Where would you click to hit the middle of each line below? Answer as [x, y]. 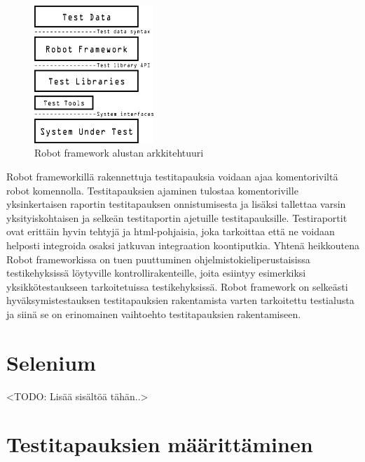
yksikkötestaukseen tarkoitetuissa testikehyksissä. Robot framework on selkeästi [177, 286]
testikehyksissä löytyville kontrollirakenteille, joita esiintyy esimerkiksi [156, 273]
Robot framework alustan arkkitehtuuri [119, 153]
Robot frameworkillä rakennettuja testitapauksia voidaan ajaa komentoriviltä [172, 177]
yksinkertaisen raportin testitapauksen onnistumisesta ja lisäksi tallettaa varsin [176, 204]
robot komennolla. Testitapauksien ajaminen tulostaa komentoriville [152, 190]
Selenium [51, 362]
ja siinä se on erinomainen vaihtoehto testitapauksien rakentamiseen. [154, 313]
